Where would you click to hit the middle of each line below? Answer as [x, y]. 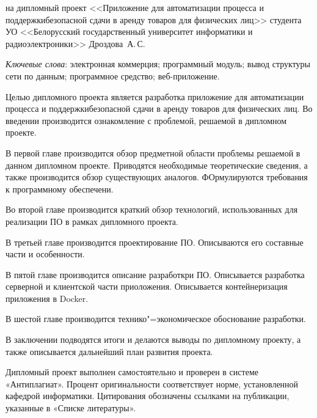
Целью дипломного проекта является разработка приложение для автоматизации [155, 96]
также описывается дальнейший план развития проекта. [109, 351]
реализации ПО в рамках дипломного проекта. [92, 221]
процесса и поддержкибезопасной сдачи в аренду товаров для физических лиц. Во [159, 108]
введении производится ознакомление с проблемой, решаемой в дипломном [146, 120]
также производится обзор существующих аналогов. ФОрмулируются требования [157, 177]
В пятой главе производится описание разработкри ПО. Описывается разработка [155, 274]
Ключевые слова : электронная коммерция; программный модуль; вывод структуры [158, 64]
